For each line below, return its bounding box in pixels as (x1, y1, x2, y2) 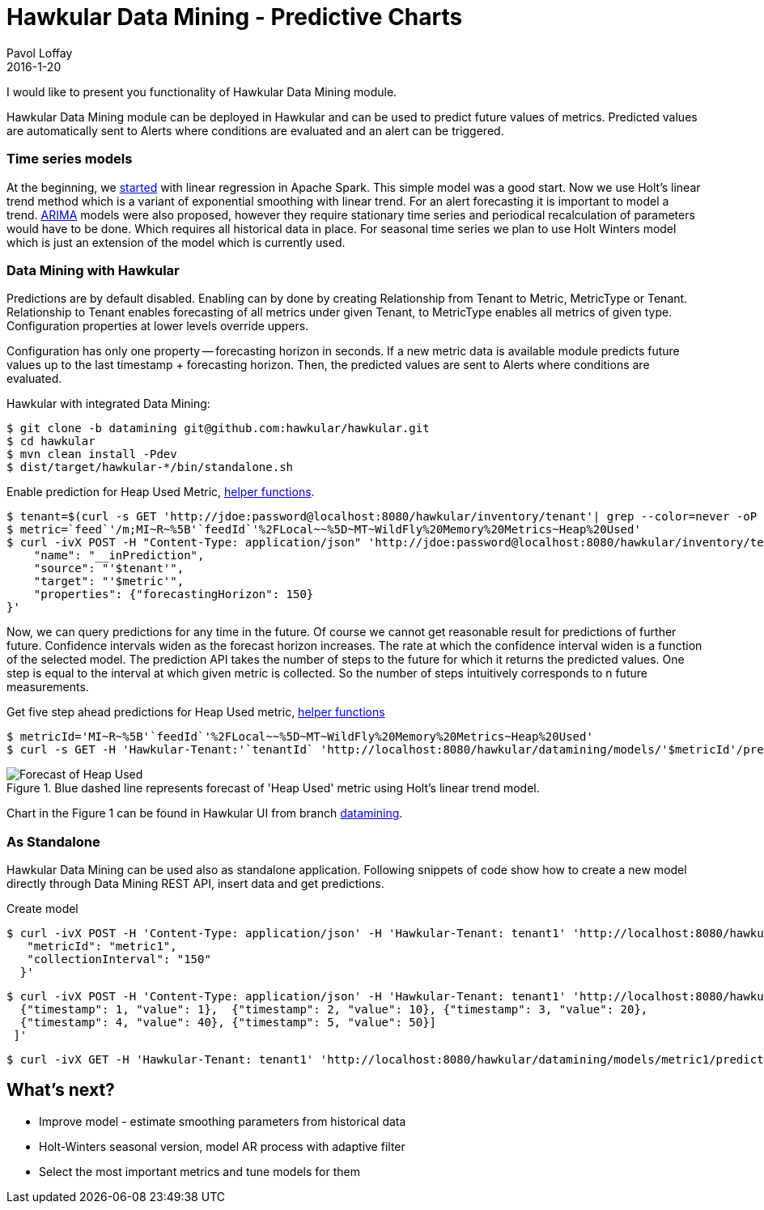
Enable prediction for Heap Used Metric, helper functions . (6, 485, 315, 499)
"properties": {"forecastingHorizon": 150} (33, 588, 314, 601)
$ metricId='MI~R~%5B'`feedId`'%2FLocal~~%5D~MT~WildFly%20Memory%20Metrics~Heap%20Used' (6, 730, 593, 744)
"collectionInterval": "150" (27, 953, 211, 966)
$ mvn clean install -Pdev (6, 448, 177, 461)
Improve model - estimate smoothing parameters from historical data (39, 1114, 406, 1128)
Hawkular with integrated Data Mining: (6, 397, 210, 411)
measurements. (6, 680, 89, 694)
